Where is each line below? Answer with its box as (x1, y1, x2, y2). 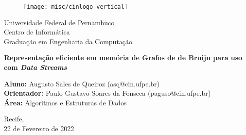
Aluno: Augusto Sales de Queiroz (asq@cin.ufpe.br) (4, 78, 159, 88)
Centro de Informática (4, 27, 70, 37)
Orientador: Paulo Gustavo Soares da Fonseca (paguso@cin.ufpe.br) (4, 88, 211, 98)
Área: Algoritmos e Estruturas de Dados (4, 97, 127, 107)
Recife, (4, 114, 24, 124)
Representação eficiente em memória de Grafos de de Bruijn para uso (4, 52, 243, 63)
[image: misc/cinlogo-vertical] (23, 3, 128, 10)
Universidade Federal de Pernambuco (4, 17, 115, 27)
